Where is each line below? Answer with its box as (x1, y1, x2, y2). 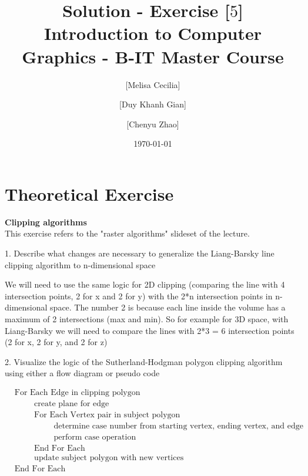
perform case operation (53, 433, 136, 442)
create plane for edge (34, 399, 109, 408)
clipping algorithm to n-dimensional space (5, 258, 156, 271)
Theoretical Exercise (5, 181, 174, 205)
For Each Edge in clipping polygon (14, 388, 140, 397)
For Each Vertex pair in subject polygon (34, 411, 180, 420)
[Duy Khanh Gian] (119, 98, 186, 110)
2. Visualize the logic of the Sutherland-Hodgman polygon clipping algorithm (5, 355, 283, 367)
